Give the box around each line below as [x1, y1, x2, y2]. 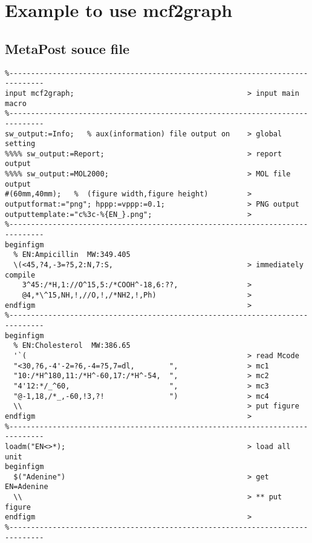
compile [5, 270, 36, 279]
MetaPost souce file [5, 39, 130, 58]
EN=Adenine [5, 482, 48, 491]
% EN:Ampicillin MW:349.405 [13, 250, 131, 259]
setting [5, 139, 36, 148]
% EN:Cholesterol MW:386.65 [13, 341, 131, 350]
